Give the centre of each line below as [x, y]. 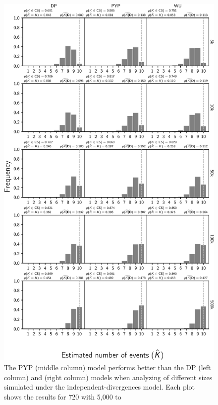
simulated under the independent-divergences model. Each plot [100, 387]
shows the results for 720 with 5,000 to [63, 396]
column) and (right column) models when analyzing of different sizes [108, 377]
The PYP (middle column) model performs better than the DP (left [108, 367]
